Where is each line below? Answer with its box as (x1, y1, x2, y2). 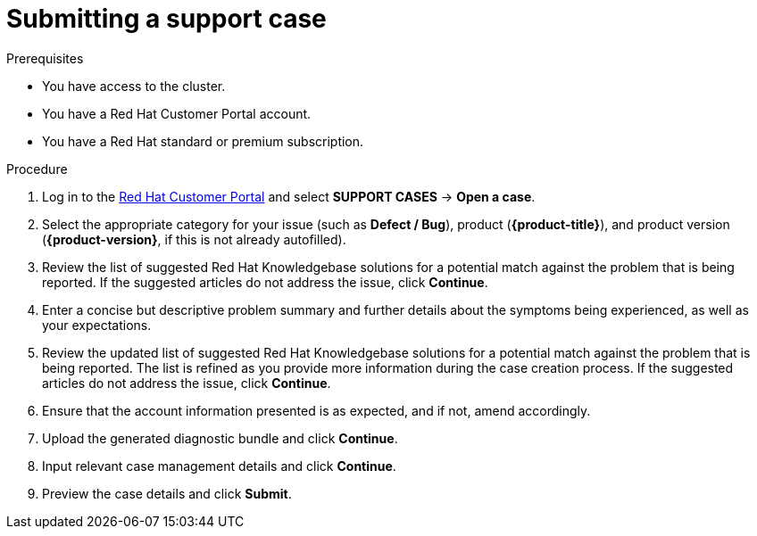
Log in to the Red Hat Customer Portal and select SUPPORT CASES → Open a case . (42, 188, 536, 204)
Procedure (6, 161, 68, 177)
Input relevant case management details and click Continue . (42, 458, 396, 474)
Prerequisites (6, 50, 84, 66)
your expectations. (42, 317, 152, 333)
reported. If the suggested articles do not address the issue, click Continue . (42, 274, 488, 290)
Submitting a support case (6, 4, 327, 34)
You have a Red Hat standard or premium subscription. (42, 133, 364, 149)
